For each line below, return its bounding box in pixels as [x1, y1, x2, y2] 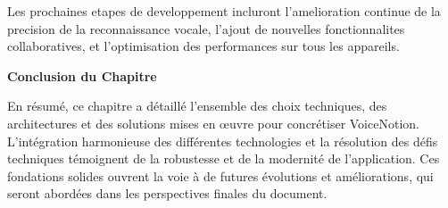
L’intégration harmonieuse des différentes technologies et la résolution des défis [7, 131, 438, 150]
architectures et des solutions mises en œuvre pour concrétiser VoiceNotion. [7, 113, 419, 132]
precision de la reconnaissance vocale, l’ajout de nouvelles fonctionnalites [7, 19, 405, 37]
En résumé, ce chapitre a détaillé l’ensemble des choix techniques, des [7, 96, 387, 115]
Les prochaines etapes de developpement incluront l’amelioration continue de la [7, 2, 441, 20]
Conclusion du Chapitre [7, 66, 157, 85]
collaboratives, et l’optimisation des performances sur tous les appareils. [7, 37, 400, 55]
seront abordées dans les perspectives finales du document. [7, 184, 328, 203]
